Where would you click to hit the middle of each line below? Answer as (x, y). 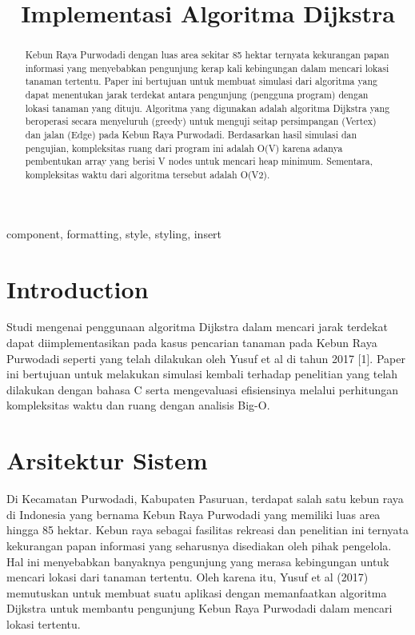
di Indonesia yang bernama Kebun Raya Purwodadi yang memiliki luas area (194, 514)
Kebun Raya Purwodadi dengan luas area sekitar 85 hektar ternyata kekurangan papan (207, 55)
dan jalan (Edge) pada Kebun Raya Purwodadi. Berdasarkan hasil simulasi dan (191, 135)
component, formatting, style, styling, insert (114, 233)
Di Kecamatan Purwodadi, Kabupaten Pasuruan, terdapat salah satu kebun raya (205, 499)
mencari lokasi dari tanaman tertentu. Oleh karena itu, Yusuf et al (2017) (188, 577)
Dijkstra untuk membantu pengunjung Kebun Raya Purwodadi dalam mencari (200, 608)
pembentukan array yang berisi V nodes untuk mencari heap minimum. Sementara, (199, 161)
